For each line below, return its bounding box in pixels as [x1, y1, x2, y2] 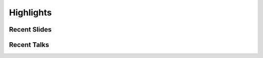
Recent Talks [9, 41, 49, 49]
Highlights [9, 7, 52, 18]
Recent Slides [9, 25, 52, 34]
